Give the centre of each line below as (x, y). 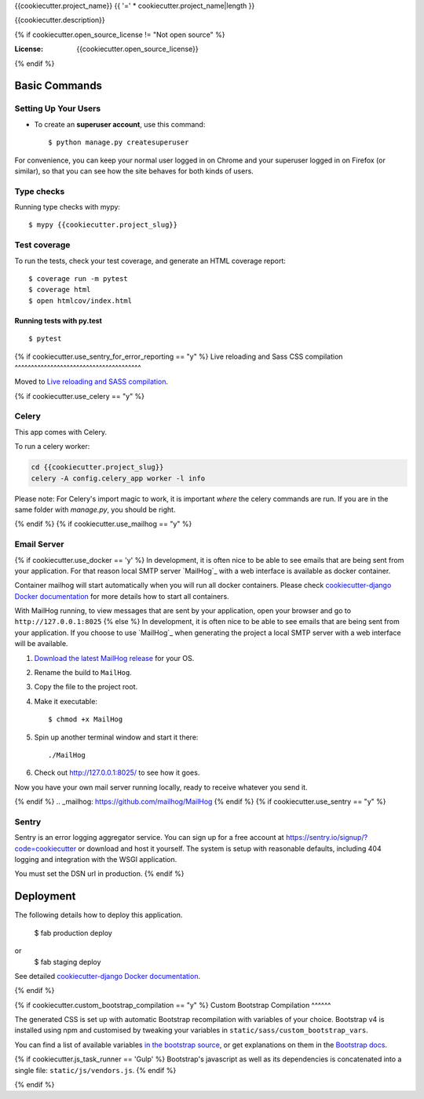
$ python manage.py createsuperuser (119, 142)
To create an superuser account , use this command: (120, 124)
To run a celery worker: (52, 447)
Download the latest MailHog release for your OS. (114, 658)
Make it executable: (66, 701)
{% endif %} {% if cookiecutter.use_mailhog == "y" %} (103, 524)
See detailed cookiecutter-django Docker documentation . (107, 976)
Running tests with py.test (58, 320)
